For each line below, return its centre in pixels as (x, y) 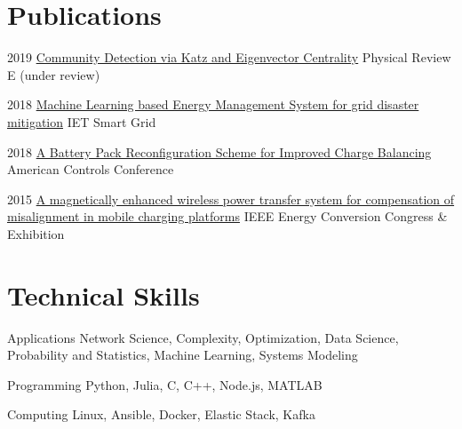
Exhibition (36, 233)
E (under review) (54, 74)
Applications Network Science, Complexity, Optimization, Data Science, (203, 337)
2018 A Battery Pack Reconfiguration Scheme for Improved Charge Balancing (219, 151)
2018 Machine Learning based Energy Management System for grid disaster (213, 104)
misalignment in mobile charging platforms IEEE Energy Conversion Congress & (227, 216)
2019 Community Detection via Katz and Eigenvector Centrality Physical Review (229, 57)
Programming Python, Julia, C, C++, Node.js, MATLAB (165, 384)
